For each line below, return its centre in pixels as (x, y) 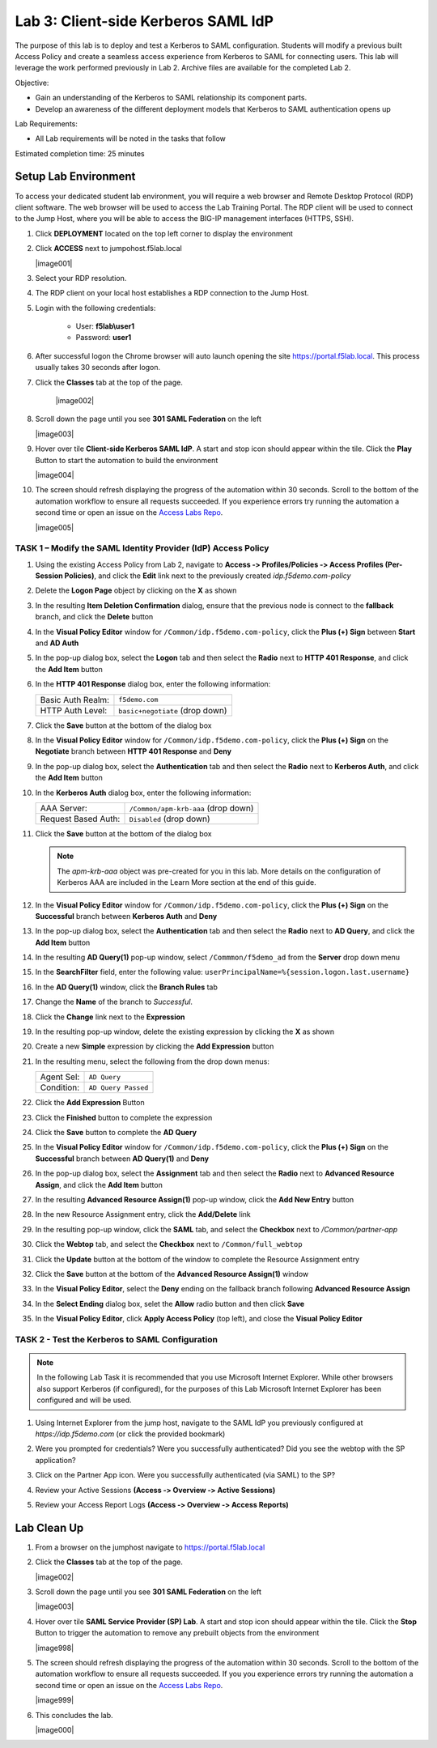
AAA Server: (64, 808)
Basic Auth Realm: (74, 700)
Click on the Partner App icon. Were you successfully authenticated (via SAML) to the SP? (185, 1475)
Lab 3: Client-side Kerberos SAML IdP (144, 21)
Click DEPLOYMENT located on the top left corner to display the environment (164, 233)
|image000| (55, 1729)
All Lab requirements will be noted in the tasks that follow (131, 138)
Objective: (32, 83)
